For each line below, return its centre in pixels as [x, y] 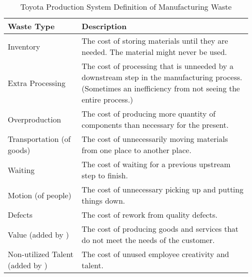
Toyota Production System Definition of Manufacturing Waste [126, 7]
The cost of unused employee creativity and [155, 254]
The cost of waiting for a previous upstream [156, 164]
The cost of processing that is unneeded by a [157, 66]
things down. [103, 200]
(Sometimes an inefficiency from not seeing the [161, 88]
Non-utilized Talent [41, 254]
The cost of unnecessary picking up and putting [163, 189]
